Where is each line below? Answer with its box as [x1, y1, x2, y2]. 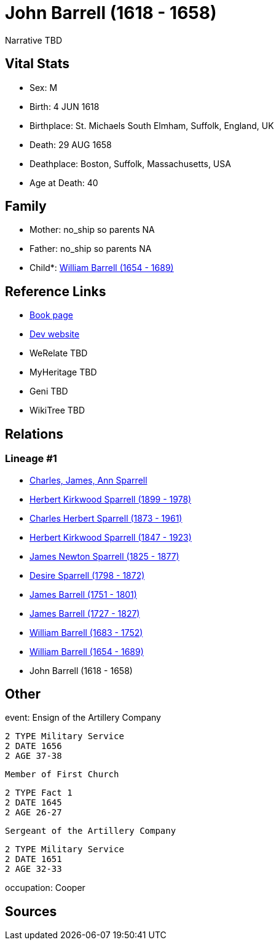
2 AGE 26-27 [5, 807, 62, 818]
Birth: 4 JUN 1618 [29, 101, 100, 112]
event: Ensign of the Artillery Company [5, 712, 161, 723]
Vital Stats [5, 56, 70, 72]
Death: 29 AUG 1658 [29, 139, 112, 150]
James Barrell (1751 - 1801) [29, 589, 137, 600]
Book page [29, 310, 73, 321]
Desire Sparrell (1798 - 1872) [29, 570, 145, 581]
